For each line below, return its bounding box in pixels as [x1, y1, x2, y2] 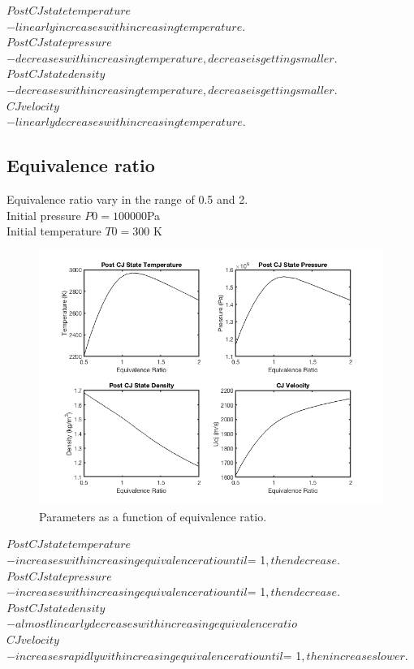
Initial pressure [6, 206, 81, 223]
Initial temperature [6, 222, 101, 240]
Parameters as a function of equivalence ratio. [39, 507, 267, 524]
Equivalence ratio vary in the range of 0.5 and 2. [6, 190, 248, 207]
